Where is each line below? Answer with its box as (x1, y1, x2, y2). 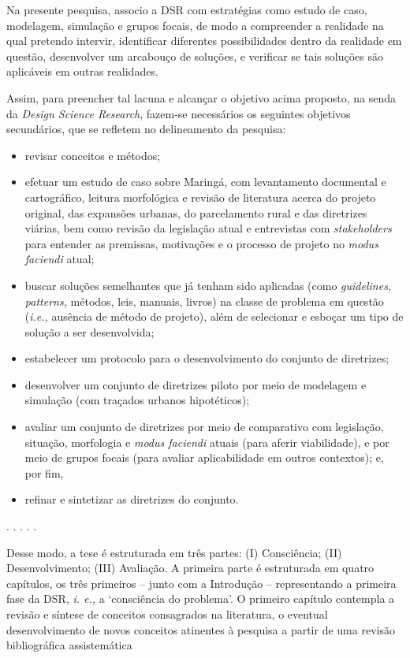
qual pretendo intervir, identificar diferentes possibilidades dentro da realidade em (6, 32, 402, 49)
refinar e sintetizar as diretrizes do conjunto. (24, 491, 239, 507)
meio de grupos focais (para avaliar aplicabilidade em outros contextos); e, (24, 449, 384, 466)
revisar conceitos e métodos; (24, 147, 161, 163)
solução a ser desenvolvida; (24, 323, 155, 340)
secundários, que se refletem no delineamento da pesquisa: (6, 121, 286, 137)
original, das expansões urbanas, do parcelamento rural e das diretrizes (24, 204, 367, 221)
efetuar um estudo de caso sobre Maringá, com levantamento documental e (24, 173, 386, 190)
